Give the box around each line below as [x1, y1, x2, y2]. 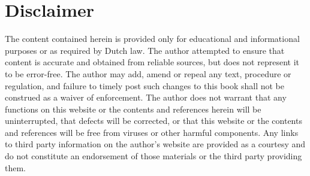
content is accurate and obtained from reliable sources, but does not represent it [5, 56, 299, 68]
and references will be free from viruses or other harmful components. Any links [5, 126, 299, 138]
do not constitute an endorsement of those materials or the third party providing [5, 150, 302, 162]
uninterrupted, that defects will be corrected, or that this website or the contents [5, 114, 302, 127]
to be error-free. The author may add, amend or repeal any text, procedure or [5, 67, 291, 80]
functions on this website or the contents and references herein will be [5, 102, 261, 115]
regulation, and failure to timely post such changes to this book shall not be [5, 79, 284, 92]
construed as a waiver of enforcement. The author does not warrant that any [5, 91, 287, 104]
